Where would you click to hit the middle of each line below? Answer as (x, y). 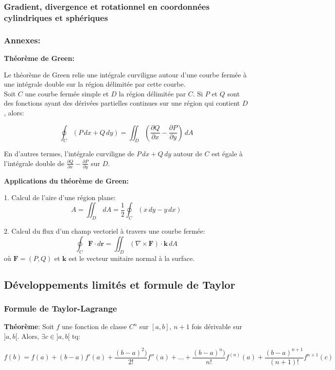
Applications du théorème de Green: (66, 181)
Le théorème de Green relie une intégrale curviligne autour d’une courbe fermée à (125, 74)
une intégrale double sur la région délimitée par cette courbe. (95, 84)
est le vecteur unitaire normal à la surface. (132, 258)
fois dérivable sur (217, 326)
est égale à (227, 154)
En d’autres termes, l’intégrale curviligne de (69, 154)
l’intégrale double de (34, 163)
